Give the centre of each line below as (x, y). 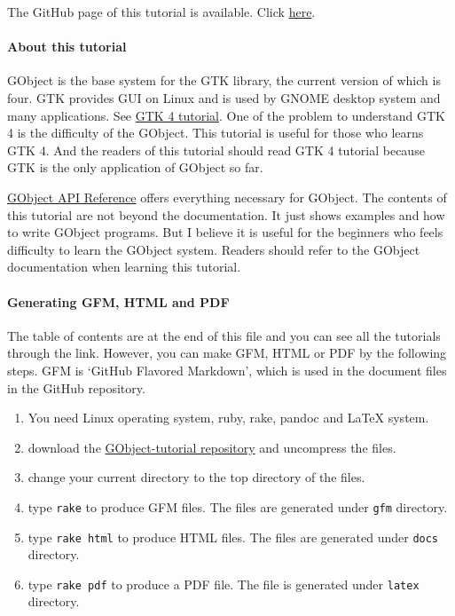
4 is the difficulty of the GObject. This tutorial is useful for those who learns (216, 133)
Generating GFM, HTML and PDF (118, 301)
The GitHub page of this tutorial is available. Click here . (161, 12)
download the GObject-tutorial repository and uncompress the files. (212, 447)
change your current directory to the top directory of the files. (196, 477)
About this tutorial (67, 47)
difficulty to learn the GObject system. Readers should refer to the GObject (214, 249)
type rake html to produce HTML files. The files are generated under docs (233, 537)
